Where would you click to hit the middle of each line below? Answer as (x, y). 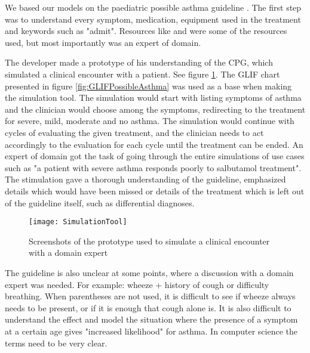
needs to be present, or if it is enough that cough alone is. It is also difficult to (148, 307)
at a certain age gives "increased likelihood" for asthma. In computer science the (151, 331)
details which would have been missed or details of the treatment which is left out (155, 191)
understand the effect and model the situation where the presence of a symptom (151, 319)
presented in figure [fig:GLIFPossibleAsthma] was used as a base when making (148, 86)
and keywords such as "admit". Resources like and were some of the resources (146, 31)
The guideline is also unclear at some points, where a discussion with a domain (149, 272)
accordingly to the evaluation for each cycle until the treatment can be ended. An (154, 144)
